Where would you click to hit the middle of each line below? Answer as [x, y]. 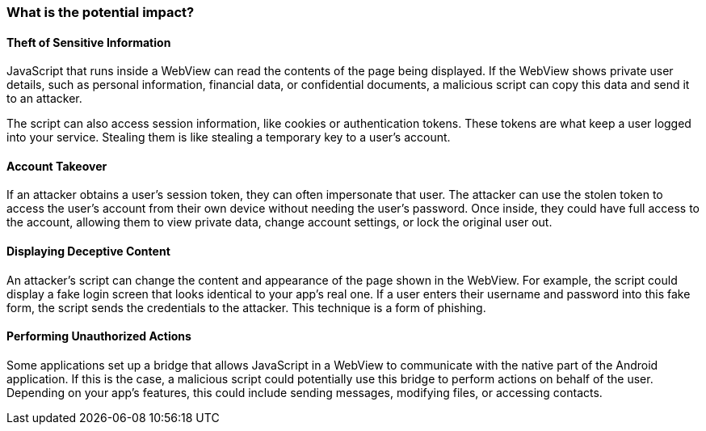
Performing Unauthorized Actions [99, 336]
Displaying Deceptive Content [88, 251]
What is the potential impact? [101, 12]
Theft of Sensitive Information [89, 42]
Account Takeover [57, 166]
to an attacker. [44, 99]
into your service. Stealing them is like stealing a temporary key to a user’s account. [229, 137]
